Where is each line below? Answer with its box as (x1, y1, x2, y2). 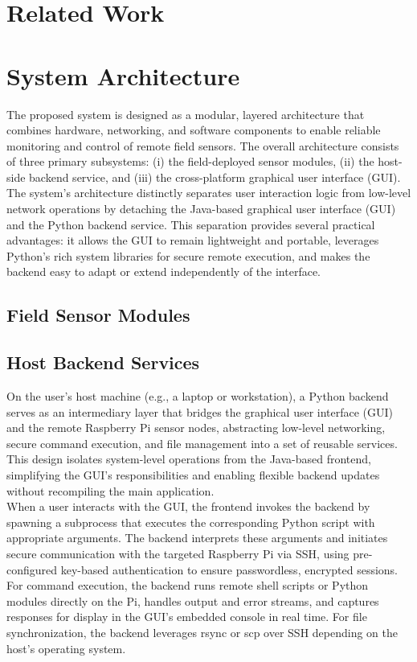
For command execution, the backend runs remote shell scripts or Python (6, 577, 369, 594)
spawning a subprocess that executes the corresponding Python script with (6, 513, 375, 530)
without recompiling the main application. (6, 482, 215, 499)
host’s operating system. (6, 639, 126, 656)
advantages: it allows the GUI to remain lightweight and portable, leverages (6, 232, 379, 249)
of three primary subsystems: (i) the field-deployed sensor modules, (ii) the (6, 153, 374, 170)
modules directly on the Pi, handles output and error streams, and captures (6, 592, 379, 609)
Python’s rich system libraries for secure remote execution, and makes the (6, 247, 370, 264)
